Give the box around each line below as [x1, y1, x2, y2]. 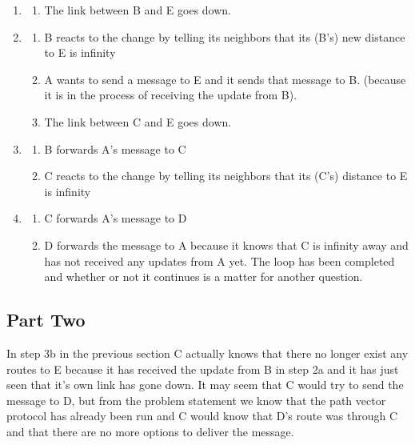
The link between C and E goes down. [44, 113, 232, 130]
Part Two [6, 307, 86, 332]
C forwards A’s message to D [44, 210, 187, 227]
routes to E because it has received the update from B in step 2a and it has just [6, 360, 399, 377]
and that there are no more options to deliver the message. [6, 423, 294, 439]
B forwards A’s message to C [44, 140, 186, 157]
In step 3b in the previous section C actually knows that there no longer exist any [6, 344, 409, 361]
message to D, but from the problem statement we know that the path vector [6, 391, 386, 408]
